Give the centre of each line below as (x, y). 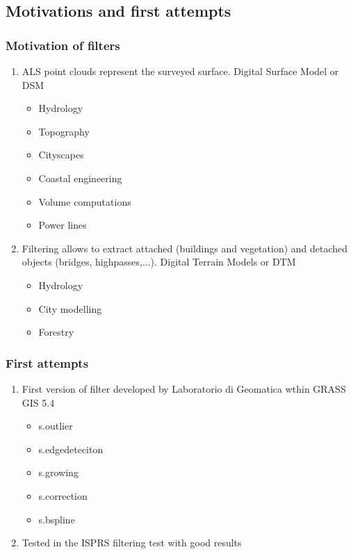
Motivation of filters (63, 45)
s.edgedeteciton (71, 449)
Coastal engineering (80, 178)
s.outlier (56, 426)
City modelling (70, 308)
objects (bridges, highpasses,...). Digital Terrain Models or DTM (159, 262)
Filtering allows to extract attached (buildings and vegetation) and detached (185, 248)
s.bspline (57, 519)
